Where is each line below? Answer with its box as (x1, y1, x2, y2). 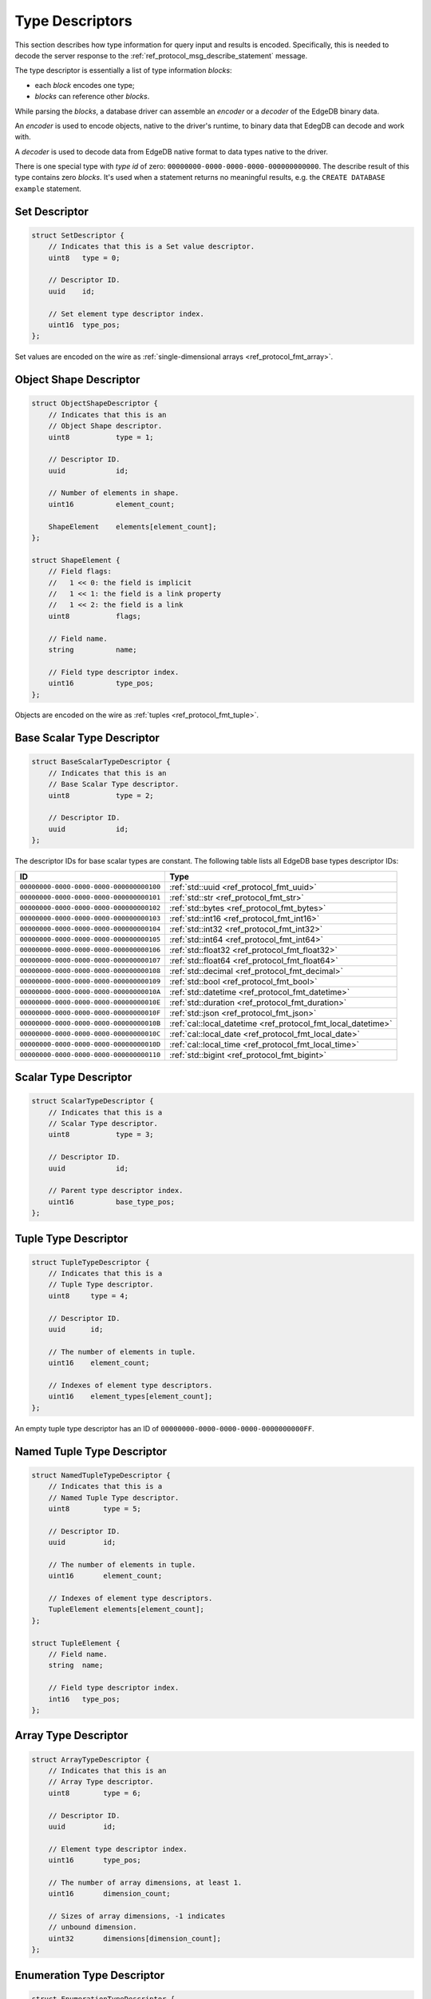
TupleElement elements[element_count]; (48, 1605, 205, 1614)
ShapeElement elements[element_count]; (48, 522, 217, 531)
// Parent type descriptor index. (48, 1186, 184, 1195)
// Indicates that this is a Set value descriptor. (48, 242, 255, 251)
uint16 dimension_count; (48, 1889, 171, 1898)
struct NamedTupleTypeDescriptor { (31, 1470, 171, 1479)
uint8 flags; (48, 612, 141, 620)
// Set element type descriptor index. (48, 309, 205, 318)
